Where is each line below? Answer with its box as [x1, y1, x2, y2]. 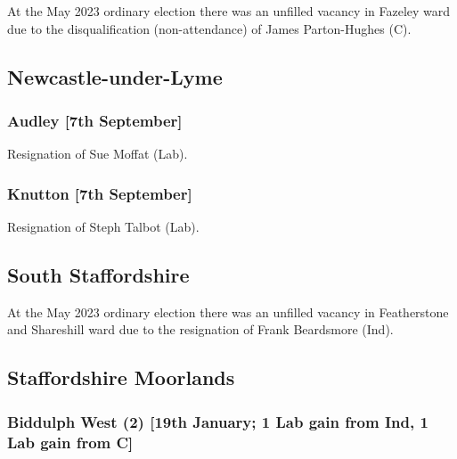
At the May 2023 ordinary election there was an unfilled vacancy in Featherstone [7, 302, 449, 321]
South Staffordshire [7, 260, 190, 288]
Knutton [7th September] [7, 182, 192, 204]
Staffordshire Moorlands [7, 364, 235, 391]
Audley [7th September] [7, 109, 183, 131]
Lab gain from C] [7, 430, 134, 453]
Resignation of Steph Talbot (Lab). [7, 217, 200, 235]
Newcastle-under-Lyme [7, 62, 223, 90]
